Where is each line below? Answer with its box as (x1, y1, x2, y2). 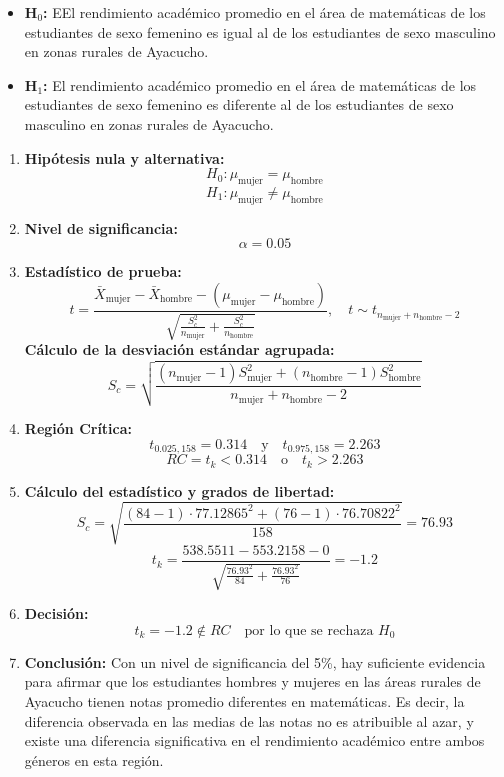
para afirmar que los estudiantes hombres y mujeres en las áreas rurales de (24, 671, 481, 692)
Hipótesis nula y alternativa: (24, 147, 225, 168)
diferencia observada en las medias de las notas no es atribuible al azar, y (24, 710, 474, 731)
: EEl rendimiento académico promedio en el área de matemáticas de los (43, 2, 486, 22)
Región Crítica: (24, 418, 133, 439)
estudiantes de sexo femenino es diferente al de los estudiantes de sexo (24, 94, 454, 115)
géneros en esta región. (24, 749, 164, 770)
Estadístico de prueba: (24, 261, 182, 282)
